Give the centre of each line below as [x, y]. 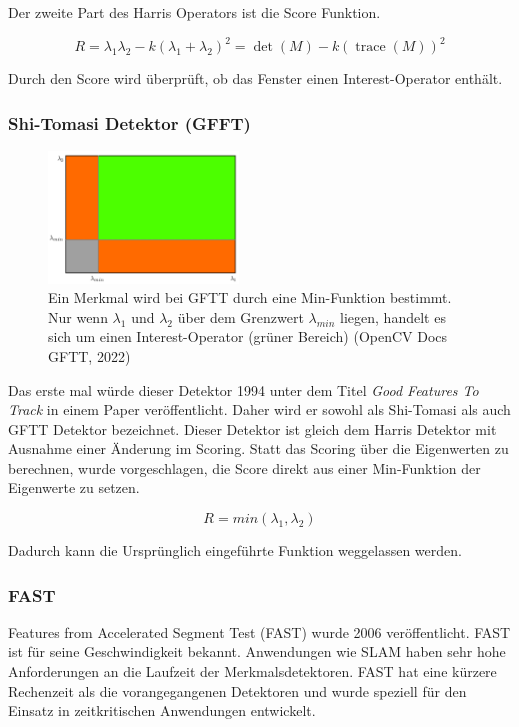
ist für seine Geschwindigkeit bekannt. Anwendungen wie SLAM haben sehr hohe [257, 651]
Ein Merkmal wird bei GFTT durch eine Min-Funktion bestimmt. [250, 297]
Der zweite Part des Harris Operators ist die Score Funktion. [194, 12]
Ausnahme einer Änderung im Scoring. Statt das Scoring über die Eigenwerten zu [258, 448]
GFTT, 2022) [89, 355]
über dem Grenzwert [240, 316]
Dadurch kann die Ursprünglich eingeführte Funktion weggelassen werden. [235, 550]
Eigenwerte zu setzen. [74, 487]
